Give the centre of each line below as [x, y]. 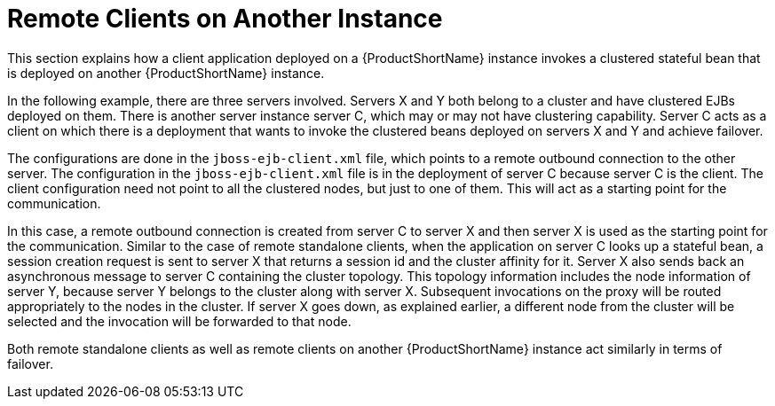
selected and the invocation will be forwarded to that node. [179, 321]
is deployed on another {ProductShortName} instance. [166, 73]
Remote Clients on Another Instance [225, 19]
